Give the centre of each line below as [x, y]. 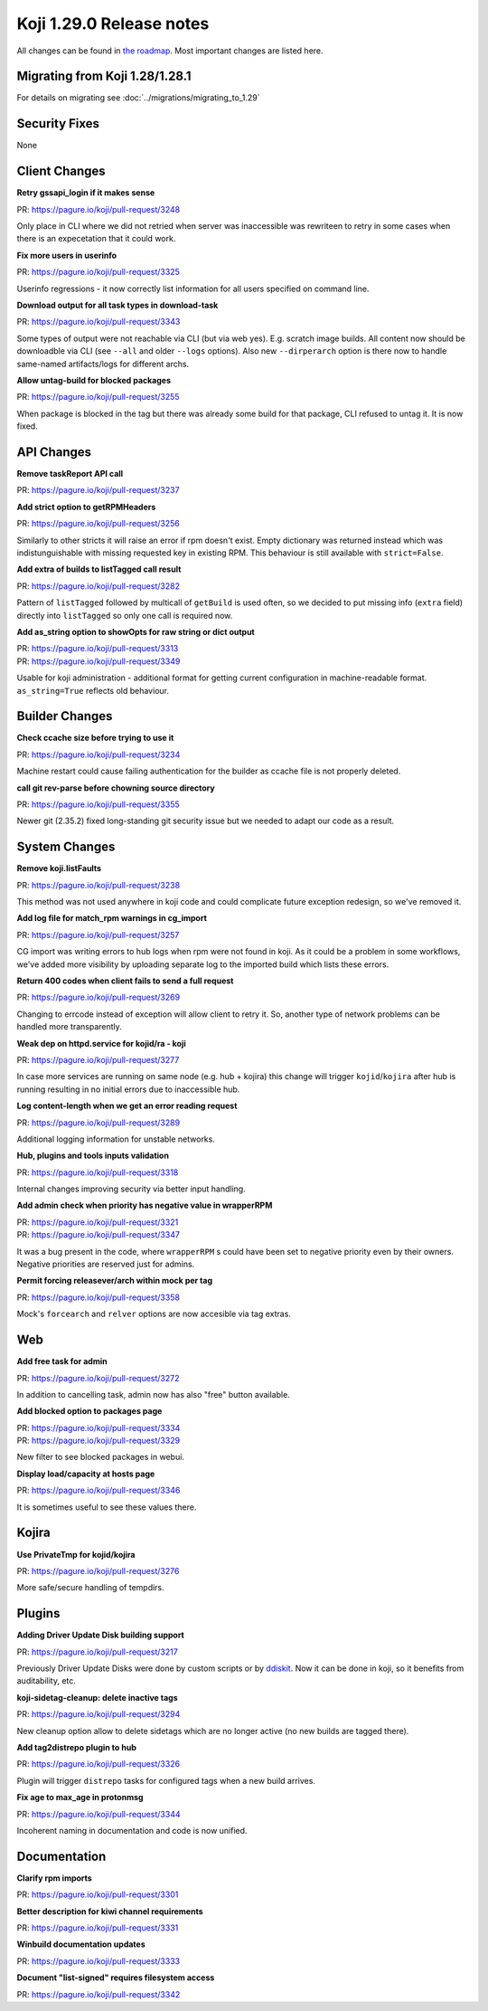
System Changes [66, 847]
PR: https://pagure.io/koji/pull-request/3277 [98, 1059]
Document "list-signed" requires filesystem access [116, 1978]
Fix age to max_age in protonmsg [80, 1798]
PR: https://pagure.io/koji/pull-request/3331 [98, 1928]
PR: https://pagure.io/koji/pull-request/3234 [99, 754]
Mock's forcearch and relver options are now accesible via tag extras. [154, 1314]
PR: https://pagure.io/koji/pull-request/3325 [98, 272]
